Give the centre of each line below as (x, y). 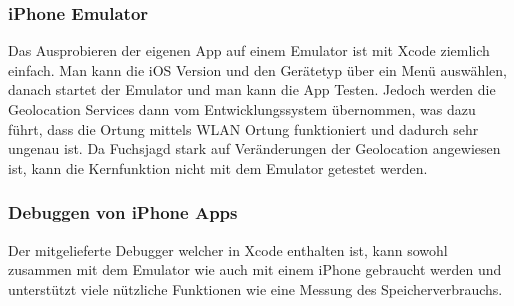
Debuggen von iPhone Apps (123, 212)
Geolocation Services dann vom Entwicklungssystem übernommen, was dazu (242, 109)
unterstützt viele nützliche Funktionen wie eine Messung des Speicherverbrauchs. (255, 288)
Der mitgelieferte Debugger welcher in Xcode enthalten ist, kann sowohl (228, 249)
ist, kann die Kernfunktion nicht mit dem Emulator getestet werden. (218, 167)
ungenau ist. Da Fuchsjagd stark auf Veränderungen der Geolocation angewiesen (254, 148)
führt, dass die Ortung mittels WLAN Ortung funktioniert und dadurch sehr (243, 128)
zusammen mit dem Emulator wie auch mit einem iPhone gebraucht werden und (255, 269)
